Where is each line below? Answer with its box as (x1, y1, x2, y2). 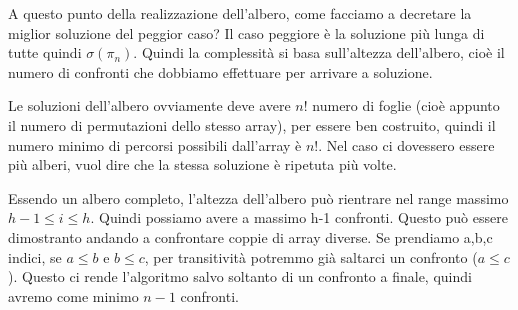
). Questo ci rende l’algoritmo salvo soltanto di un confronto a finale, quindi (8, 266, 472, 287)
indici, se (8, 246, 62, 267)
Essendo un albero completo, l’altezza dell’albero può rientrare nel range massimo (8, 187, 509, 208)
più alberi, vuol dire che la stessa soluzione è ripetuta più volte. (8, 154, 397, 175)
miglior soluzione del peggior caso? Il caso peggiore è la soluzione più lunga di (8, 22, 485, 43)
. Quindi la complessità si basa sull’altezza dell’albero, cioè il (133, 42, 505, 63)
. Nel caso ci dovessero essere (318, 134, 495, 155)
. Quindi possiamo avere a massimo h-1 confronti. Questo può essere (90, 207, 508, 228)
